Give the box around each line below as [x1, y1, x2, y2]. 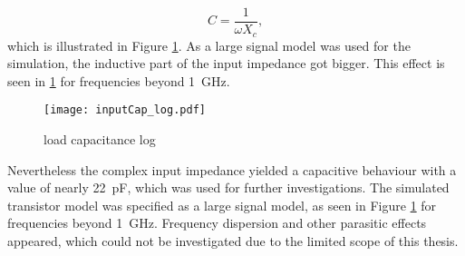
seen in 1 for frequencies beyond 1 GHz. [7, 71, 230, 90]
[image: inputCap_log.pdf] [44, 103, 206, 117]
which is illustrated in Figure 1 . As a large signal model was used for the [7, 35, 411, 54]
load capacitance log [44, 129, 156, 148]
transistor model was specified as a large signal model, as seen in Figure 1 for [7, 195, 437, 214]
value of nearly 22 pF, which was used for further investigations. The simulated [7, 178, 450, 197]
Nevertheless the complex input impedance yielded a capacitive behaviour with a [7, 160, 457, 179]
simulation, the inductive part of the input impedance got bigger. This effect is [7, 54, 445, 73]
